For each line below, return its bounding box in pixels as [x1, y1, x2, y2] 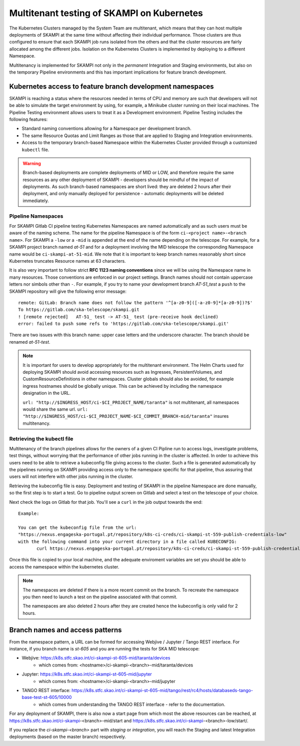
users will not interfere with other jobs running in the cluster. [9, 473, 133, 480]
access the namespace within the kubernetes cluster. [9, 563, 119, 570]
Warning [22, 160, 41, 166]
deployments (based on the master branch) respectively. [9, 733, 126, 740]
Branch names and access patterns [9, 625, 122, 634]
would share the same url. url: [22, 406, 88, 412]
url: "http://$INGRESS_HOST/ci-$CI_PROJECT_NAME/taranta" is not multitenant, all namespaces [22, 399, 239, 405]
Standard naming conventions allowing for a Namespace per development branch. [21, 126, 192, 132]
